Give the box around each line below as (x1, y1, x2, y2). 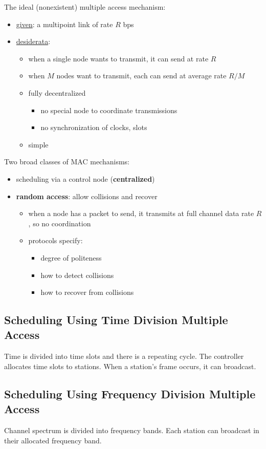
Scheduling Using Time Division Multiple (4, 312, 228, 328)
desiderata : (16, 36, 51, 47)
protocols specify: (28, 235, 83, 246)
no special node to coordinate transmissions (40, 104, 178, 115)
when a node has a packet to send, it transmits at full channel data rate (28, 208, 254, 219)
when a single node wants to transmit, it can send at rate (28, 53, 209, 63)
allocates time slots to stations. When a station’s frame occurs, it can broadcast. (4, 360, 256, 371)
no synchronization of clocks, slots (40, 122, 147, 133)
